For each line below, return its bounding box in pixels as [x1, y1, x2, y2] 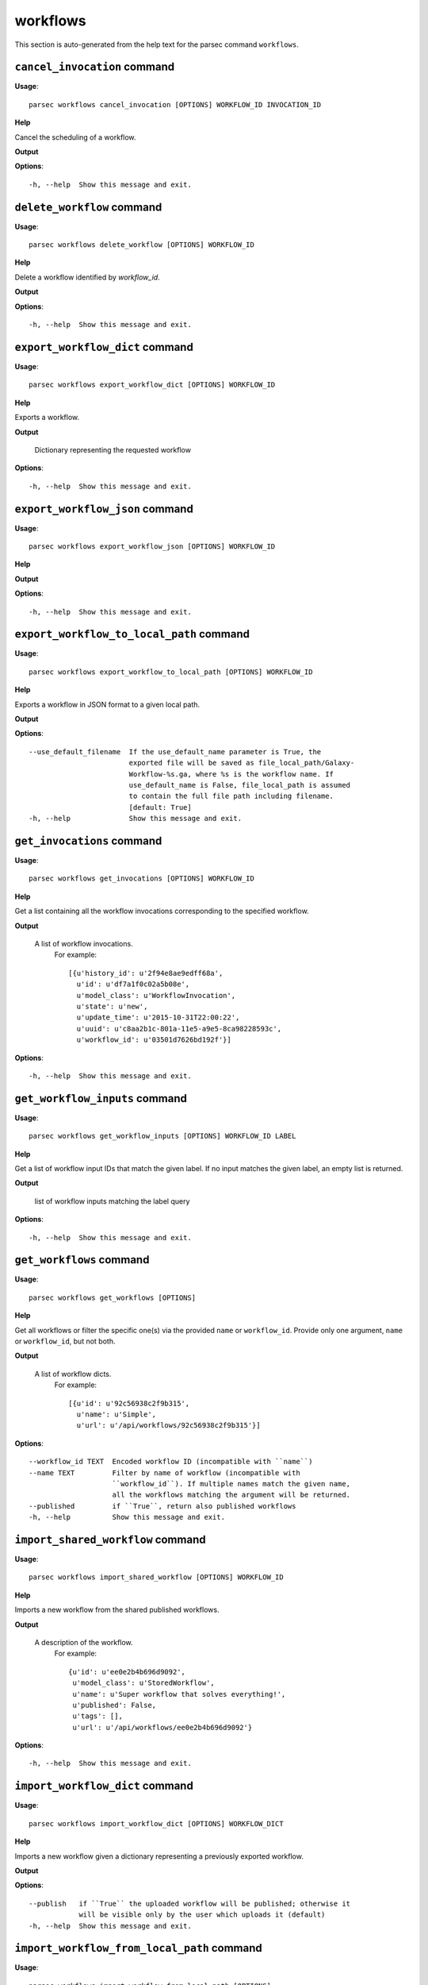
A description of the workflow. [34, 1637, 134, 1647]
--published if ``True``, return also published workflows [29, 1501, 296, 1510]
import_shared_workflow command [14, 1532, 206, 1546]
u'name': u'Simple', [76, 1409, 157, 1419]
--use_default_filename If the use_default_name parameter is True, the [29, 747, 322, 756]
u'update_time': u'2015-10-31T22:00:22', [76, 1013, 240, 1022]
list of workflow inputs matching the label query [34, 1196, 190, 1206]
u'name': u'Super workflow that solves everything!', [72, 1690, 286, 1698]
